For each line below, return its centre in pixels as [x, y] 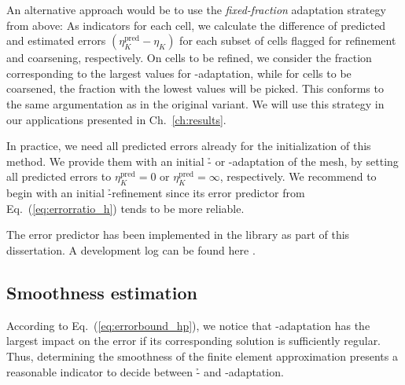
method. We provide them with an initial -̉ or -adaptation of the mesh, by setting [202, 161]
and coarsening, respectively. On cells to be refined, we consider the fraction [189, 58]
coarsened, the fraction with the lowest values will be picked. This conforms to [195, 88]
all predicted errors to [59, 176]
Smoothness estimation [102, 292]
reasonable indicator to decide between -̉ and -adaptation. [145, 371]
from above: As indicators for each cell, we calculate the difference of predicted [196, 25]
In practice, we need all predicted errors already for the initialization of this [189, 146]
